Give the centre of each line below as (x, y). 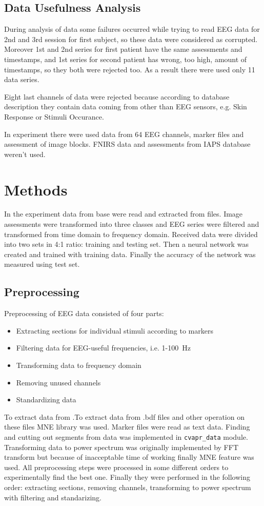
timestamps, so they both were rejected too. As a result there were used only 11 (130, 69)
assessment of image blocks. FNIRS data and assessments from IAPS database (127, 144)
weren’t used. (25, 154)
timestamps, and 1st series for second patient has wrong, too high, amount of (126, 59)
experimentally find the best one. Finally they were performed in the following (127, 477)
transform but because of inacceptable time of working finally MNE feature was (129, 457)
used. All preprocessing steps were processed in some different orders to (116, 467)
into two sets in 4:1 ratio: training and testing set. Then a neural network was (126, 244)
